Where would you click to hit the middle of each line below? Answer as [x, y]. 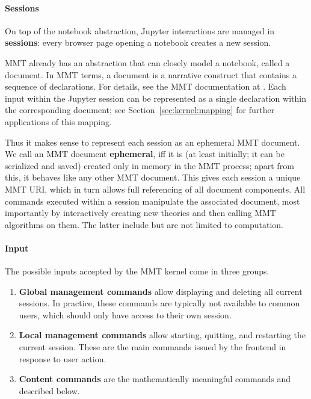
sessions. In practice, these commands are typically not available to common [159, 303]
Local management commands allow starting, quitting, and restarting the [162, 335]
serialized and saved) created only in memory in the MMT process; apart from [149, 165]
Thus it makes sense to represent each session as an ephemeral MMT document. [152, 142]
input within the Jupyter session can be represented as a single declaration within [155, 98]
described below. [49, 390]
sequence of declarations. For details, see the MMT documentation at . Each [146, 86]
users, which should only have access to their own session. [125, 314]
